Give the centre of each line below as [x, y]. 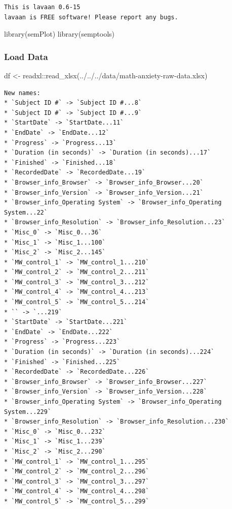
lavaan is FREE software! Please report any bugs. [91, 17]
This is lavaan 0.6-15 [42, 7]
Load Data [26, 56]
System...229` [28, 412]
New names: [22, 93]
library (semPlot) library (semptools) [60, 34]
